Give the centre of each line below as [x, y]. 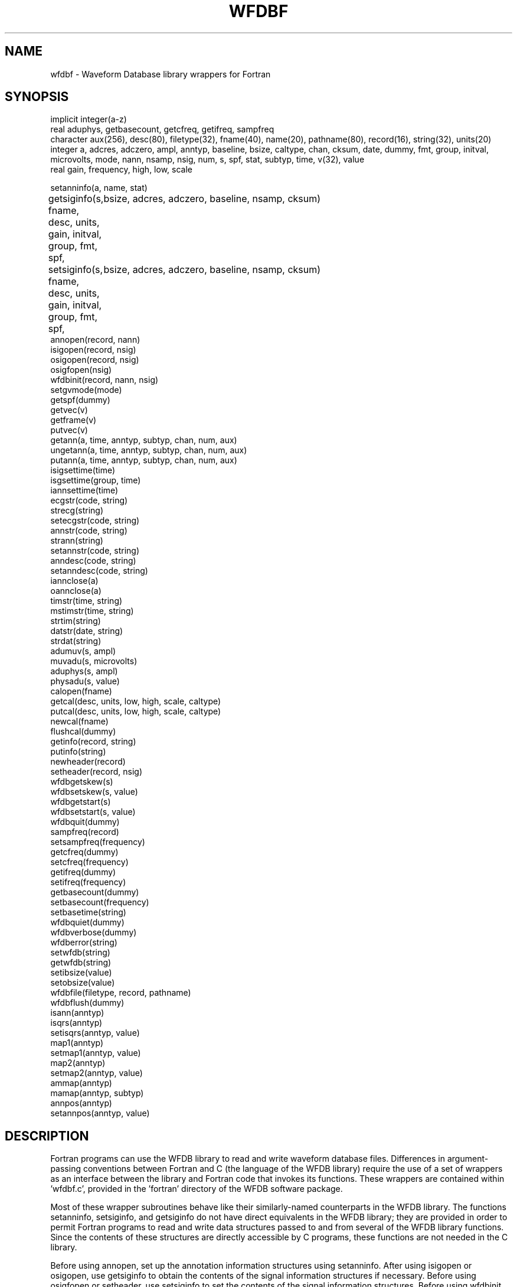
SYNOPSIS [37, 97]
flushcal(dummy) [83, 732]
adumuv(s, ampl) [83, 651]
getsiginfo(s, [76, 199]
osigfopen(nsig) [81, 370]
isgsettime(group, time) [96, 480]
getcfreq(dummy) [84, 852]
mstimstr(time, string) [92, 611]
